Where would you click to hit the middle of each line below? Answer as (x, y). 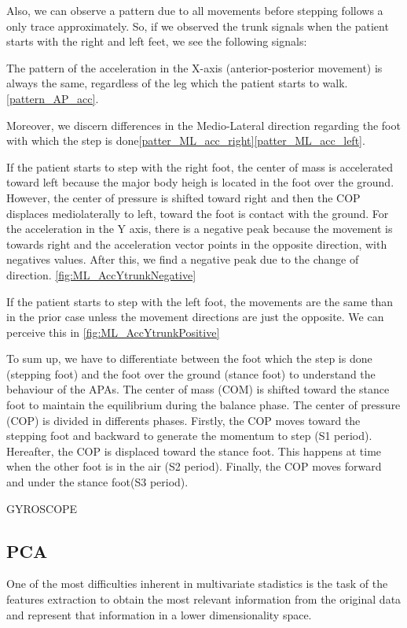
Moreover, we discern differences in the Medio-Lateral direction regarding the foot (203, 125)
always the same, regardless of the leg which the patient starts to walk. (177, 83)
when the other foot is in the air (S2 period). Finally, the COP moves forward (194, 466)
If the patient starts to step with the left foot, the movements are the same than (200, 301)
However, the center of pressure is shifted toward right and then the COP (183, 197)
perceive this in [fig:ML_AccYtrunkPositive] (113, 332)
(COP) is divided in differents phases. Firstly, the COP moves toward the (183, 420)
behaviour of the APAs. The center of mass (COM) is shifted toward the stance (198, 389)
